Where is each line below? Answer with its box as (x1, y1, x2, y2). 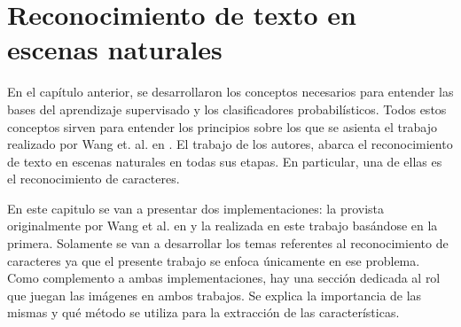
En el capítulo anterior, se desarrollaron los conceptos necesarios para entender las (7, 82, 454, 101)
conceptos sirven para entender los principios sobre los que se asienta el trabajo (7, 117, 437, 136)
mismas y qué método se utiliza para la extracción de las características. (7, 303, 400, 322)
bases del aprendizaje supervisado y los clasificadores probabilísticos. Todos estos (7, 99, 447, 118)
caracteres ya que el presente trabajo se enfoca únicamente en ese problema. (7, 251, 420, 269)
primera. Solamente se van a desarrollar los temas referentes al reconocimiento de (7, 234, 449, 253)
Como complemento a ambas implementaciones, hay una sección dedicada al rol (7, 269, 441, 287)
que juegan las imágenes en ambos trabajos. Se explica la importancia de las (7, 285, 422, 304)
